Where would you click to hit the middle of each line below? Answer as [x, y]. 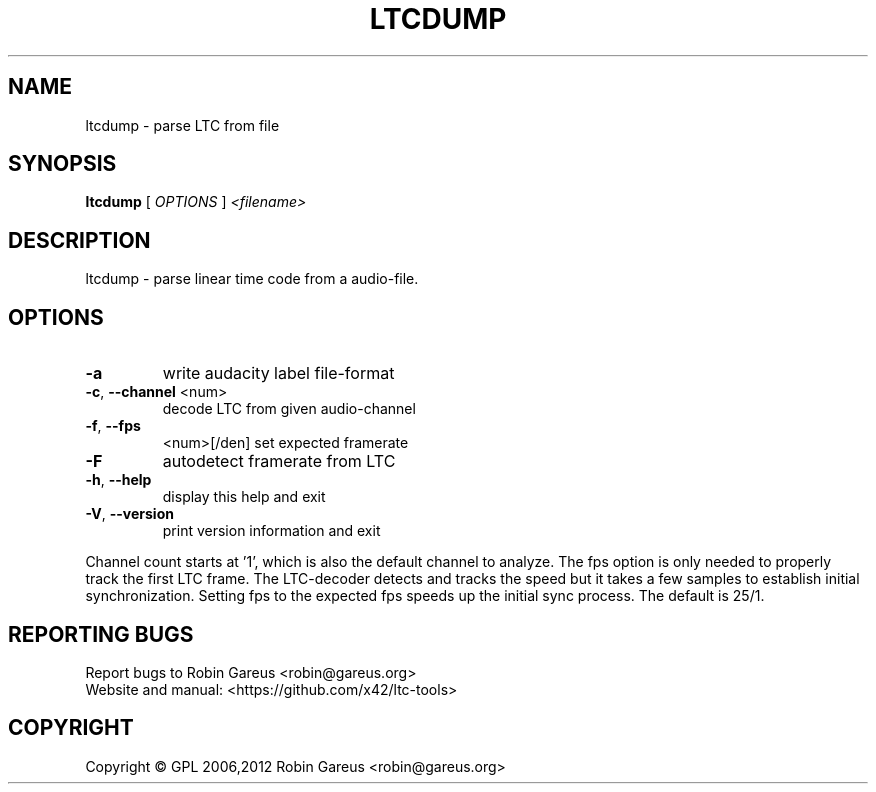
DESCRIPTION [79, 240]
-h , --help [118, 480]
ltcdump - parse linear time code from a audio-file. [252, 279]
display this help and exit [244, 497]
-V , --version [129, 514]
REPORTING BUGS [101, 634]
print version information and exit [271, 531]
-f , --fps [113, 426]
